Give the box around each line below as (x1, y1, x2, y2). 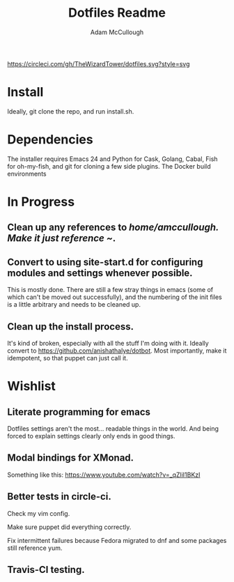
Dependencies (7, 132, 93, 148)
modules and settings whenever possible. (7, 267, 193, 279)
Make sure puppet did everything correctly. (7, 523, 132, 531)
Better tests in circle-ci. (7, 491, 111, 503)
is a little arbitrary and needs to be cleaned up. (7, 300, 141, 309)
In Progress (7, 194, 75, 210)
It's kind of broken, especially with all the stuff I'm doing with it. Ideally (7, 339, 209, 348)
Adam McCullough (90, 28, 144, 36)
